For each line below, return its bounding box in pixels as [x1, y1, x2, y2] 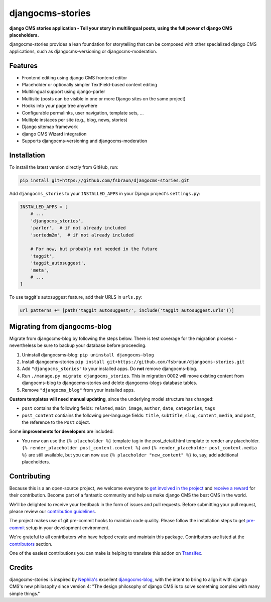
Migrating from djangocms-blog [9, 322, 112, 331]
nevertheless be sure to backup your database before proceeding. [9, 342, 147, 348]
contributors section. [9, 541, 53, 547]
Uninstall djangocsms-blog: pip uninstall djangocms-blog [22, 351, 154, 357]
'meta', [30, 267, 50, 273]
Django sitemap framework [22, 124, 78, 130]
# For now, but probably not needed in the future [30, 246, 158, 252]
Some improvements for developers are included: [9, 428, 114, 434]
